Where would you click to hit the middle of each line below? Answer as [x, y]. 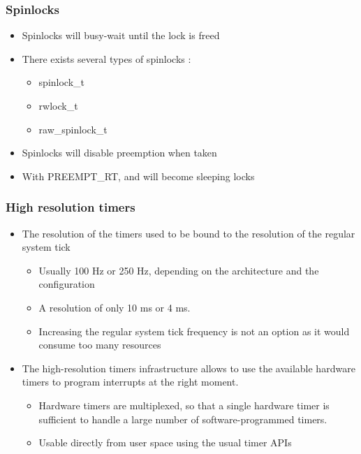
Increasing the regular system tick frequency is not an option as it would [194, 331]
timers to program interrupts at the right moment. [130, 382]
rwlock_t [58, 105]
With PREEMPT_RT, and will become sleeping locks [138, 176]
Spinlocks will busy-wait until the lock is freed [121, 35]
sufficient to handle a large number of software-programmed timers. [183, 419]
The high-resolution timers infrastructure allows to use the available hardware [189, 368]
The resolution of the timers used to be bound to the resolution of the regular [189, 233]
